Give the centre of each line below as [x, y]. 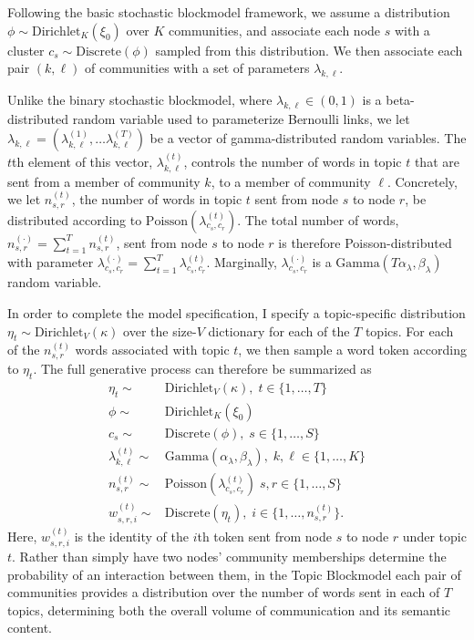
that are [437, 162]
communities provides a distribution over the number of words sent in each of [224, 592]
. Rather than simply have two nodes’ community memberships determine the [229, 556]
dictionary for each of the [279, 330]
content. [30, 628]
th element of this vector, [82, 162]
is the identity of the [131, 536]
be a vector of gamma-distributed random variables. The [308, 138]
